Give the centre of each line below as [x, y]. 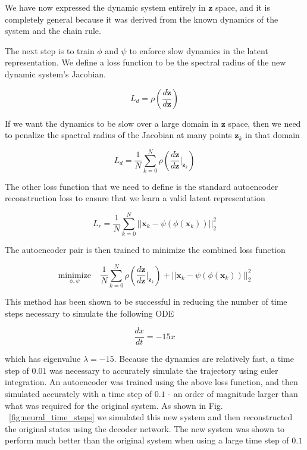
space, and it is [243, 7]
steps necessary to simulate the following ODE [90, 313]
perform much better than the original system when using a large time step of [147, 440]
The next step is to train [50, 50]
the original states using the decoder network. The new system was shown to [145, 428]
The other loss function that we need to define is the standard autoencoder [142, 186]
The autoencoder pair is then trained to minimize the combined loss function [145, 250]
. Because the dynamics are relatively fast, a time [204, 359]
